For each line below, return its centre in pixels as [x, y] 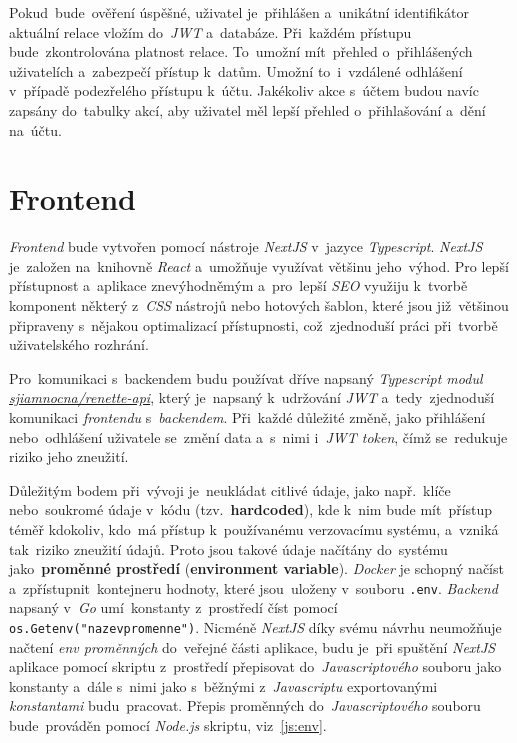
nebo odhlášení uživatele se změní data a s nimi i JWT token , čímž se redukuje [258, 436]
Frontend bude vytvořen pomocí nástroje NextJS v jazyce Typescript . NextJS [246, 246]
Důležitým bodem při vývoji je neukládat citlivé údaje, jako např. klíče [230, 489]
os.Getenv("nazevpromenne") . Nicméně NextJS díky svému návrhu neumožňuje [255, 627]
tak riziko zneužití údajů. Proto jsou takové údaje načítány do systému [228, 548]
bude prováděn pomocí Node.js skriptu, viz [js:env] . [168, 725]
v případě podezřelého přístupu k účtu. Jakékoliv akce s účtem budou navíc [244, 90]
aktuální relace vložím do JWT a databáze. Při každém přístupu [210, 31]
